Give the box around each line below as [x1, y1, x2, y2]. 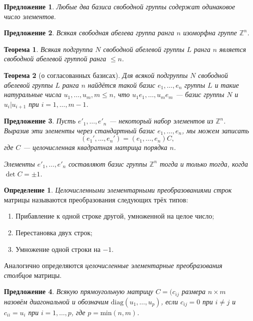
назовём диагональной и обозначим [4, 296, 109, 306]
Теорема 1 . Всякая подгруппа [4, 44, 93, 54]
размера [182, 286, 206, 296]
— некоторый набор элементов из [109, 116, 213, 126]
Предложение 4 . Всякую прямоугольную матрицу [4, 286, 153, 296]
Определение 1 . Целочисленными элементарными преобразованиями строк [4, 185, 232, 195]
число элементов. [4, 11, 56, 21]
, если [161, 296, 178, 306]
